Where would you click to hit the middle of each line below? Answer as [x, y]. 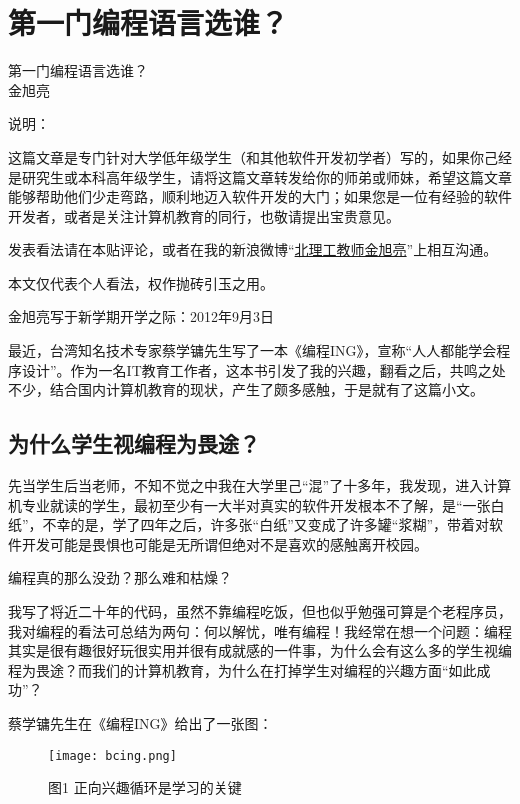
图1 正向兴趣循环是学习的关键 [145, 787]
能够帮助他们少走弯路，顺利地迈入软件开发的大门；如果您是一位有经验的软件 [260, 196]
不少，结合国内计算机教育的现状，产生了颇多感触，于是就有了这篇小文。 [246, 389]
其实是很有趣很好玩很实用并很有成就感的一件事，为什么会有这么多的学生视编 [260, 650]
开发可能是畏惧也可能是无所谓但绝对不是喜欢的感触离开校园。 [224, 543]
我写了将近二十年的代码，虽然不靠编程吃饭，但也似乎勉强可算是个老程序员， [260, 611]
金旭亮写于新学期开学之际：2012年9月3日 [141, 316]
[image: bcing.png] [112, 755]
